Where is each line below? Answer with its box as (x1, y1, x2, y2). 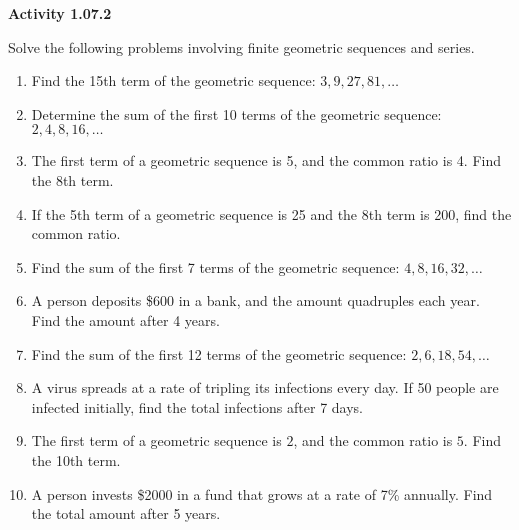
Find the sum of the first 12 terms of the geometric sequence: (31, 343, 407, 364)
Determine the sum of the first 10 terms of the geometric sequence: (31, 103, 442, 124)
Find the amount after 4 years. (31, 309, 220, 330)
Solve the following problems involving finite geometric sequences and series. (8, 36, 475, 57)
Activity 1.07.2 (8, 3, 112, 23)
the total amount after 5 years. (31, 503, 221, 524)
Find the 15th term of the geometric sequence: (31, 70, 316, 91)
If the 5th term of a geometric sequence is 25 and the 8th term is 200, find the (31, 203, 512, 224)
